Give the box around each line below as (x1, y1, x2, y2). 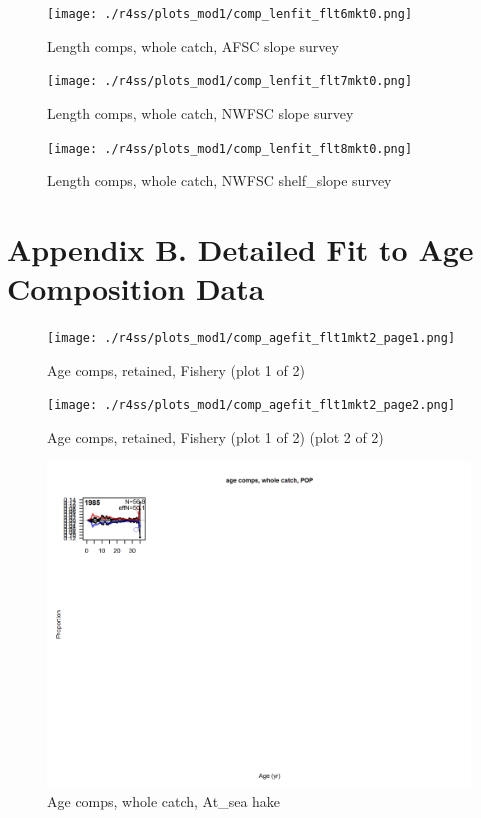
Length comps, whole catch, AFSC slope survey (47, 35, 339, 56)
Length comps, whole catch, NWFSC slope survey (47, 102, 354, 123)
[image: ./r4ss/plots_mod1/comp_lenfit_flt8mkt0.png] (47, 141, 413, 156)
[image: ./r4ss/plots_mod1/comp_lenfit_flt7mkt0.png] (47, 74, 413, 89)
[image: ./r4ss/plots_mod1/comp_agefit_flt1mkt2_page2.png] (47, 398, 456, 413)
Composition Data (7, 268, 265, 309)
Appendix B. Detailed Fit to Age (7, 228, 474, 269)
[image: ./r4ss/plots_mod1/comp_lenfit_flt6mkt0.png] (47, 7, 413, 21)
